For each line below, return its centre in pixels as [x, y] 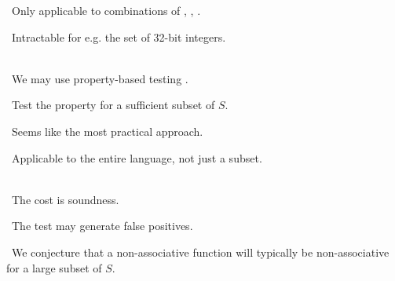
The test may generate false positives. [102, 226]
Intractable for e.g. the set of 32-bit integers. [119, 36]
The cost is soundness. [65, 199]
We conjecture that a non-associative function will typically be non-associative [200, 252]
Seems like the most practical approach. [107, 131]
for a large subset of [54, 267]
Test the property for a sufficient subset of [113, 105]
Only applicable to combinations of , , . [106, 10]
